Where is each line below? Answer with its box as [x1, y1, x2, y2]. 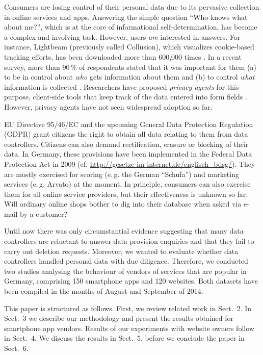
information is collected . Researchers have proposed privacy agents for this [4, 81, 239, 92]
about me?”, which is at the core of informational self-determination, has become [4, 21, 257, 32]
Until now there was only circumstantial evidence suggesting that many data [4, 225, 244, 236]
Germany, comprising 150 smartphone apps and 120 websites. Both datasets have [4, 275, 258, 286]
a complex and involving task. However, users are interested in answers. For [4, 31, 241, 42]
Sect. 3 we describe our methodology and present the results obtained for [4, 313, 234, 323]
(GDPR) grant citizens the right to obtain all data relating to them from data [4, 129, 248, 139]
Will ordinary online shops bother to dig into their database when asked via [4, 198, 242, 209]
